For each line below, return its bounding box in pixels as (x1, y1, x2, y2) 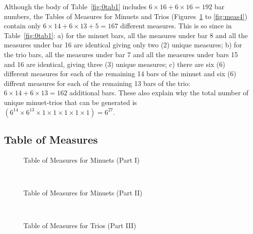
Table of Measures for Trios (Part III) (23, 220, 136, 231)
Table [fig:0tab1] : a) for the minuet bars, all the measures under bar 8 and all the (4, 30, 248, 40)
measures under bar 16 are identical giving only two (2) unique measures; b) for (4, 40, 242, 50)
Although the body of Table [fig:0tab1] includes (4, 1, 147, 11)
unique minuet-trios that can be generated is (4, 97, 137, 107)
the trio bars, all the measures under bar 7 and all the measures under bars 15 (4, 49, 238, 59)
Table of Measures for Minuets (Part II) (23, 187, 142, 197)
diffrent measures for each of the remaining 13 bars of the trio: (4, 78, 191, 88)
